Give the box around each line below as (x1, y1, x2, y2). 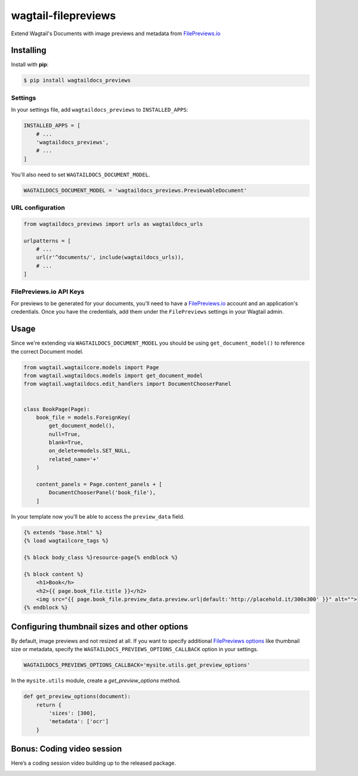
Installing (11, 45, 47, 56)
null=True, (48, 431, 81, 437)
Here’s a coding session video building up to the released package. (11, 759, 176, 767)
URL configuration (11, 204, 65, 212)
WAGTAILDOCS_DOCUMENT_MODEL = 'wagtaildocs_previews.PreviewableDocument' (23, 187, 248, 194)
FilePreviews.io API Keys (11, 287, 85, 296)
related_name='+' (48, 456, 100, 462)
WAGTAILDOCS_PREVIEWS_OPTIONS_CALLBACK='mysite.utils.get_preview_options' (23, 662, 251, 668)
